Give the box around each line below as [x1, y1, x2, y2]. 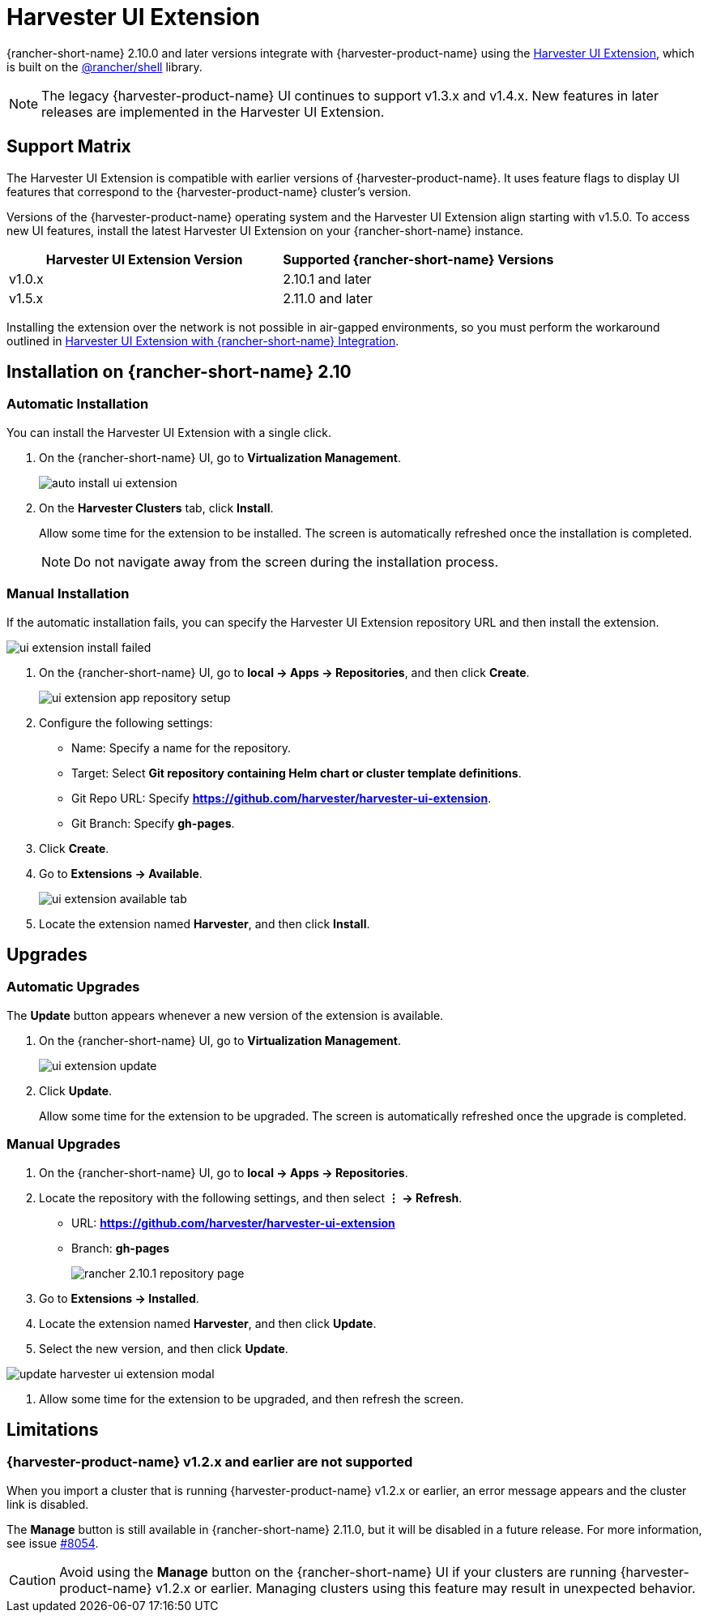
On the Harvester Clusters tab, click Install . [39, 500, 274, 515]
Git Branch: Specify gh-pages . [71, 816, 235, 830]
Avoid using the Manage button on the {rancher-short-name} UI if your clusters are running [59, 1563, 617, 1580]
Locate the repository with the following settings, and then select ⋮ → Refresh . [39, 1190, 463, 1205]
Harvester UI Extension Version [45, 251, 243, 268]
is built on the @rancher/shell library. [6, 59, 203, 74]
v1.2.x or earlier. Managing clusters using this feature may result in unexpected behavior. [156, 1579, 696, 1596]
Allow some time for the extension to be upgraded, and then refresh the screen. [39, 1391, 464, 1406]
